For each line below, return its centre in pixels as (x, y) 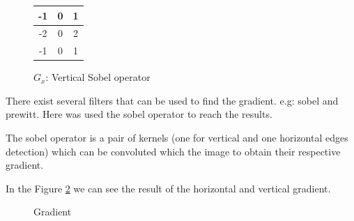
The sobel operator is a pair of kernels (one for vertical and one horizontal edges (177, 138)
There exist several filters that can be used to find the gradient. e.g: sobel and (172, 100)
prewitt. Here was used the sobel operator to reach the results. (139, 114)
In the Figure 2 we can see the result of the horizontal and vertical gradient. (168, 188)
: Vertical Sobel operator (98, 77)
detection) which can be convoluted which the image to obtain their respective (173, 151)
